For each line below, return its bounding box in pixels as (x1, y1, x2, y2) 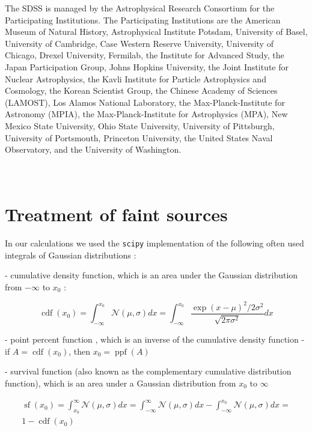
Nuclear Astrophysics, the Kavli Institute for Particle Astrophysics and (5, 72, 266, 85)
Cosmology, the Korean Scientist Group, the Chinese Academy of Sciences (5, 84, 278, 97)
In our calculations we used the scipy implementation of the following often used (5, 237, 304, 249)
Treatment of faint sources (5, 202, 228, 227)
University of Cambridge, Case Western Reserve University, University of (5, 37, 274, 49)
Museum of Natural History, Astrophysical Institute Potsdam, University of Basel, (5, 25, 308, 38)
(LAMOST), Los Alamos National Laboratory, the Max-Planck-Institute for (5, 96, 285, 108)
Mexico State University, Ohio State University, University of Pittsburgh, (5, 119, 275, 132)
